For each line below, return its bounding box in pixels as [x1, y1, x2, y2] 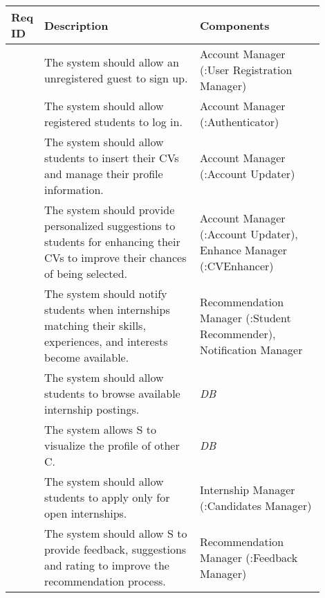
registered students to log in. [44, 114, 183, 130]
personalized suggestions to [44, 218, 176, 234]
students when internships [44, 301, 170, 317]
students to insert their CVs [44, 150, 179, 166]
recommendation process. [44, 573, 166, 589]
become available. [44, 349, 129, 365]
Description [44, 17, 109, 33]
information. [44, 182, 104, 197]
